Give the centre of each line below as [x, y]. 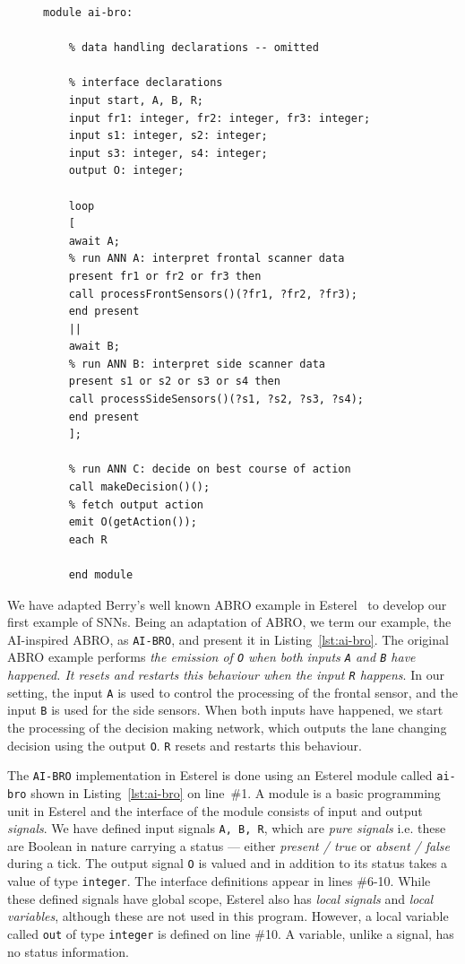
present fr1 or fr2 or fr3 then [165, 276]
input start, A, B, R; [136, 100]
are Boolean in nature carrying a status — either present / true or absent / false [228, 845]
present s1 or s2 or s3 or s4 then [174, 382]
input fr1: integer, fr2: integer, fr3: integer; [220, 118]
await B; [94, 347]
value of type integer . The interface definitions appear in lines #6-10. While [219, 881]
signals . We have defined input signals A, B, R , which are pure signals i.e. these [227, 828]
